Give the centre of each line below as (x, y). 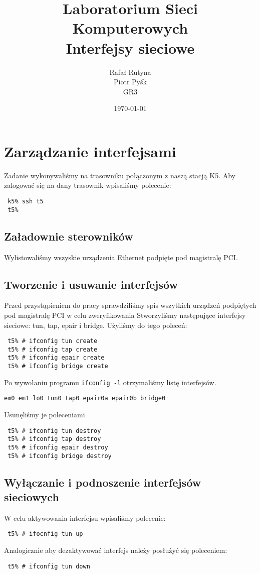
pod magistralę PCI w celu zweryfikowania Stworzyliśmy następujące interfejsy (125, 315)
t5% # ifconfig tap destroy (54, 439)
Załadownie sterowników (69, 236)
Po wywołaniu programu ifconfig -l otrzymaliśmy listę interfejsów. (110, 382)
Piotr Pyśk (130, 82)
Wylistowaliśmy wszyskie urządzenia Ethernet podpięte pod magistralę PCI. (121, 257)
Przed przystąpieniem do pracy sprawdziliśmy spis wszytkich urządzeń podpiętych (130, 305)
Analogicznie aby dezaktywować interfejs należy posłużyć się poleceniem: (116, 550)
